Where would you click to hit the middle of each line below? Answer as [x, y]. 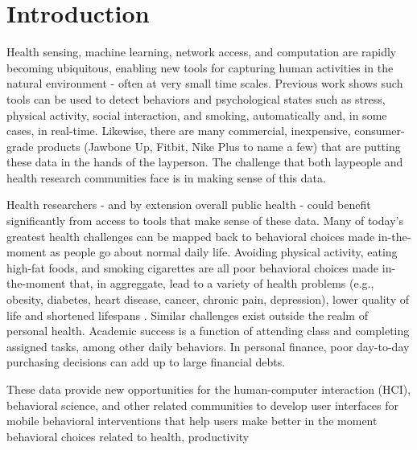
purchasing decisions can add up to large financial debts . [146, 362]
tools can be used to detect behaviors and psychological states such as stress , [196, 98]
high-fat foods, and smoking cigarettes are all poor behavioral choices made [193, 267]
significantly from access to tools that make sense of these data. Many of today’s [205, 221]
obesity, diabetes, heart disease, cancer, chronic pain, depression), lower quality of [208, 299]
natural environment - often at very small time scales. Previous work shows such [205, 83]
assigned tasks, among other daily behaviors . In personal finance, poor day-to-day [208, 346]
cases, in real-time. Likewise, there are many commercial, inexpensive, [179, 131]
